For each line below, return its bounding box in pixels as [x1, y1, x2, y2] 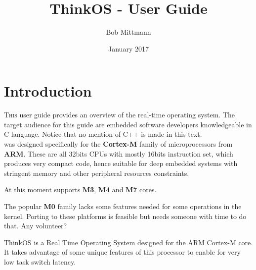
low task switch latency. [4, 256, 76, 267]
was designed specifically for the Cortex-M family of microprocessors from [4, 139, 233, 149]
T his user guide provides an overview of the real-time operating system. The [4, 109, 235, 120]
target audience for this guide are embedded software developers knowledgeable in [4, 119, 252, 129]
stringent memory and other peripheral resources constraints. [4, 167, 189, 178]
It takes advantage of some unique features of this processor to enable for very [4, 247, 241, 257]
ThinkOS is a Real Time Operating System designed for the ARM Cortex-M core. [4, 237, 253, 247]
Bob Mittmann [106, 27, 151, 37]
